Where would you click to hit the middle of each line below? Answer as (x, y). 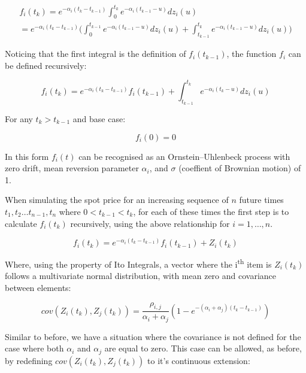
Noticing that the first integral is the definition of (96, 54)
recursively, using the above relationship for (150, 223)
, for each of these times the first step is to (211, 211)
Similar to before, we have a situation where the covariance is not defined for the (153, 336)
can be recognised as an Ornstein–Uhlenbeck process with (184, 156)
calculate (21, 223)
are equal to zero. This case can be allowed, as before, (203, 348)
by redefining (29, 360)
